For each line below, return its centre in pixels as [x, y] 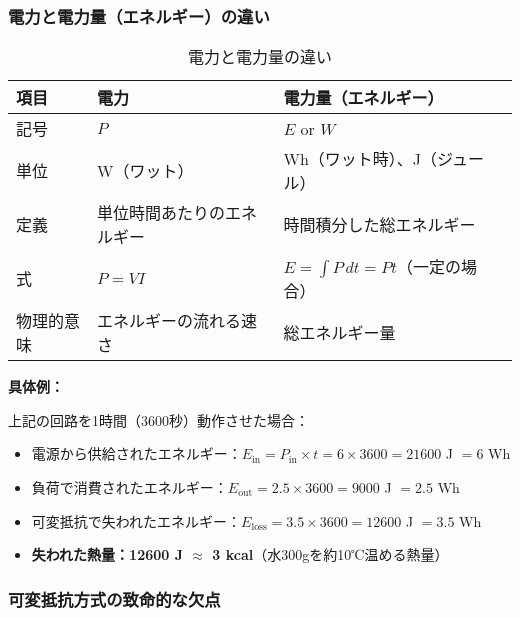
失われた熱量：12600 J [107, 554]
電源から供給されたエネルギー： [136, 453]
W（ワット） [145, 171]
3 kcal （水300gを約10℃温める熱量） [330, 554]
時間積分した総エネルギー [379, 225]
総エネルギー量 [339, 333]
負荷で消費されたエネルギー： [129, 487]
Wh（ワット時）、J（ [360, 159]
